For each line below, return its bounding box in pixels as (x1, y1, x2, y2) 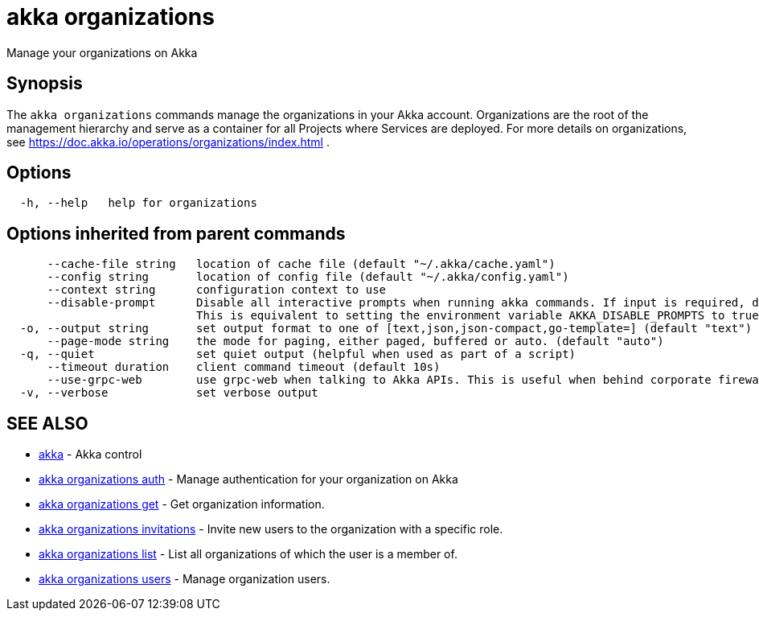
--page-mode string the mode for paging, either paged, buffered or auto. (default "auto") (47, 335, 664, 348)
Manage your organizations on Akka (6, 45, 198, 60)
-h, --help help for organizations (19, 196, 257, 210)
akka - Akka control (39, 447, 142, 462)
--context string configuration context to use (47, 283, 387, 297)
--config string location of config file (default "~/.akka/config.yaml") (47, 270, 569, 284)
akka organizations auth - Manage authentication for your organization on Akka (39, 472, 458, 487)
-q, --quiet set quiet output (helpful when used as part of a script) (19, 348, 576, 361)
